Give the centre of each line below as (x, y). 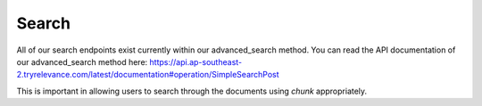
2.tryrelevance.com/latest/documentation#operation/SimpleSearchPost (148, 75)
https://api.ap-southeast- (196, 61)
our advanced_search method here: (82, 61)
